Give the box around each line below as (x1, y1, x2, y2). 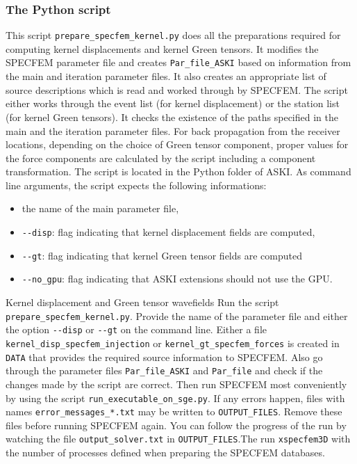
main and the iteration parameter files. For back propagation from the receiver (6, 123, 340, 138)
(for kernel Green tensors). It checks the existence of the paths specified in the (6, 109, 338, 124)
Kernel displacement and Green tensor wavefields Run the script (6, 295, 279, 310)
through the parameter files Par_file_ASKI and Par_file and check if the (6, 363, 323, 378)
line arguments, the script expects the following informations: (6, 177, 267, 192)
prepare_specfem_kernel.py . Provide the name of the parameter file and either (6, 308, 348, 323)
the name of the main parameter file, (22, 201, 179, 216)
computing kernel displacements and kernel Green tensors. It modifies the (6, 41, 319, 56)
